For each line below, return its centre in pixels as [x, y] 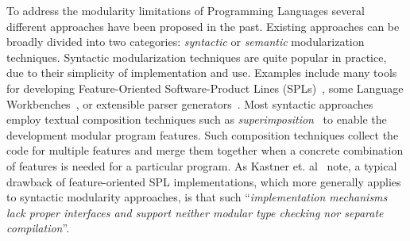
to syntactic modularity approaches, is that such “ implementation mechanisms [197, 197]
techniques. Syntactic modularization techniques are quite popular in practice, [197, 57]
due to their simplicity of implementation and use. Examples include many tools [202, 73]
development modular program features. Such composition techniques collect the [203, 134]
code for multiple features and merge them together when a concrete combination [205, 150]
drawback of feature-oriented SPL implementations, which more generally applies [204, 181]
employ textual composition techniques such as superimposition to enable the [197, 119]
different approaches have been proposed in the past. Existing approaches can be [203, 26]
